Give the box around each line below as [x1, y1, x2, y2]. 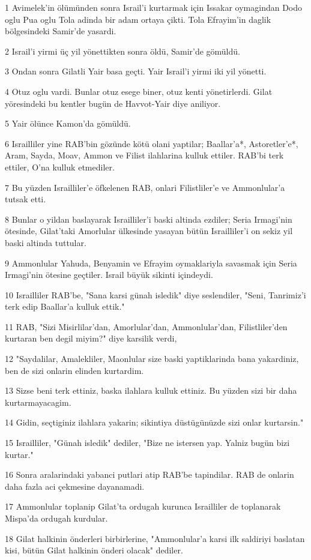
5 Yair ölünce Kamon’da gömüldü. [5, 117, 131, 130]
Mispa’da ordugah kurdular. [5, 512, 108, 524]
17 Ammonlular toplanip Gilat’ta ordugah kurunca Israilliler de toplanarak [5, 500, 281, 513]
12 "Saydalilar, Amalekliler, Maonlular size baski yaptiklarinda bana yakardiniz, [5, 352, 299, 365]
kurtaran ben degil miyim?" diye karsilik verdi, [5, 332, 177, 345]
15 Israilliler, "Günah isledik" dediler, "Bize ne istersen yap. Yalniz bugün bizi [5, 436, 290, 449]
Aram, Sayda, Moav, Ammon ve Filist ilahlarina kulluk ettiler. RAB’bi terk [5, 149, 284, 161]
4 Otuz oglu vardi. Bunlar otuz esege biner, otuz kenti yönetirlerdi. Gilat [5, 85, 273, 97]
